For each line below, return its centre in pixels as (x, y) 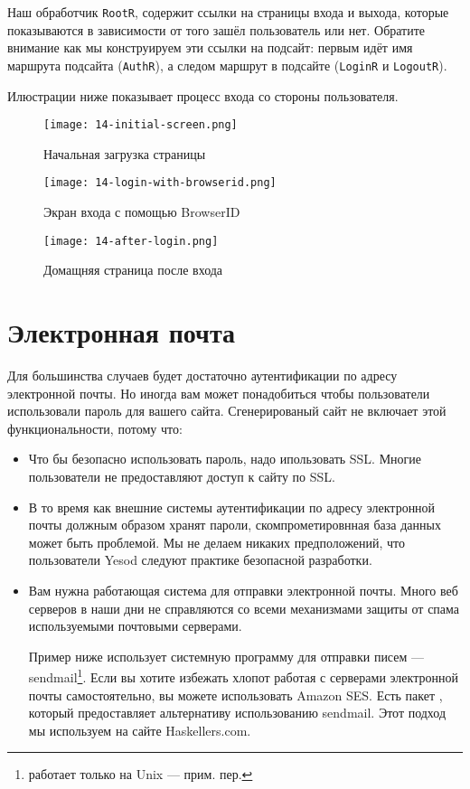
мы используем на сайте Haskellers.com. (140, 730)
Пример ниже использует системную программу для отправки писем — (226, 656)
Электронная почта (121, 332)
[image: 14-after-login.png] (131, 241)
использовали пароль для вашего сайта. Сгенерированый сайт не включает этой (227, 411)
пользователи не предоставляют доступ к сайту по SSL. (182, 476)
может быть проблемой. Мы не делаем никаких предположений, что (217, 542)
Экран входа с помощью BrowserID (142, 211)
